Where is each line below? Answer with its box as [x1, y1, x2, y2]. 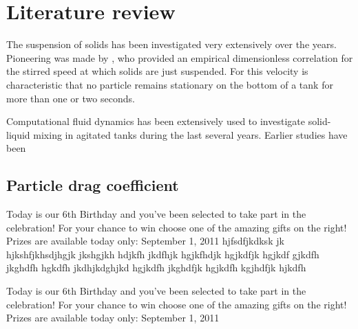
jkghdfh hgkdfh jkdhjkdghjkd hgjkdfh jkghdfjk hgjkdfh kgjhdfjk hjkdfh [6, 260, 306, 275]
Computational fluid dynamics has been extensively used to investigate [6, 114, 305, 128]
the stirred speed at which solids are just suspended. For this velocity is [6, 64, 308, 78]
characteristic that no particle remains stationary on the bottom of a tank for [6, 77, 333, 91]
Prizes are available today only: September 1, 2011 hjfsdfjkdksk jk [6, 234, 284, 248]
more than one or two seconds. [6, 91, 135, 105]
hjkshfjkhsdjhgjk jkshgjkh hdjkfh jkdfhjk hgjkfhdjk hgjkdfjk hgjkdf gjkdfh [6, 247, 319, 261]
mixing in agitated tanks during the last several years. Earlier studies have [33, 127, 348, 141]
